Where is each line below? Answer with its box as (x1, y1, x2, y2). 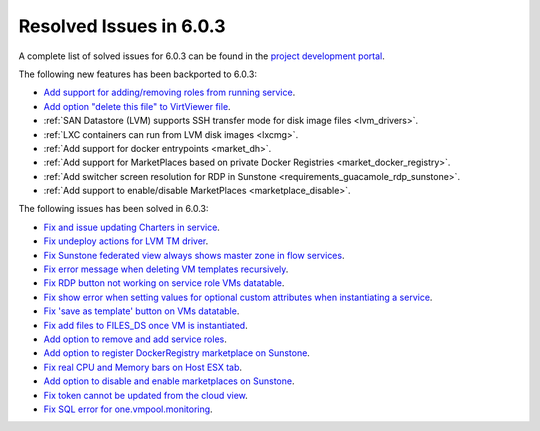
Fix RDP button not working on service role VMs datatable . (43, 277, 285, 289)
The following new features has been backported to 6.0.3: (18, 68, 257, 80)
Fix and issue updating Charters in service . (43, 221, 220, 233)
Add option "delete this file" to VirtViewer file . (43, 100, 231, 112)
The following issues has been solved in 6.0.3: (18, 203, 209, 215)
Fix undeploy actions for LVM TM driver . (43, 235, 209, 247)
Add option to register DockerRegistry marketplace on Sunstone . (43, 347, 310, 359)
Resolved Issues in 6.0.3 (18, 15, 226, 37)
